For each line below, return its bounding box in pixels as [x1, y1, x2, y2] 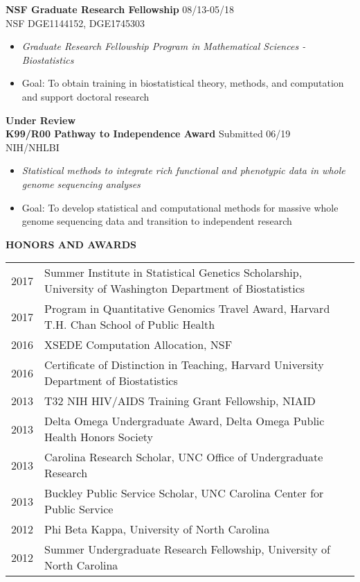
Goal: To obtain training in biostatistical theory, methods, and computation [21, 76, 344, 90]
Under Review [6, 112, 76, 127]
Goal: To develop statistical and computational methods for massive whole [21, 200, 339, 214]
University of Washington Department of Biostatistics [44, 280, 305, 297]
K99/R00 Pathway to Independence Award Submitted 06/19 [6, 126, 291, 141]
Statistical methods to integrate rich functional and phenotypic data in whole [21, 163, 345, 178]
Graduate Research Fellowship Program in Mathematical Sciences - [21, 39, 306, 53]
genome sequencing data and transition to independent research [21, 214, 292, 228]
